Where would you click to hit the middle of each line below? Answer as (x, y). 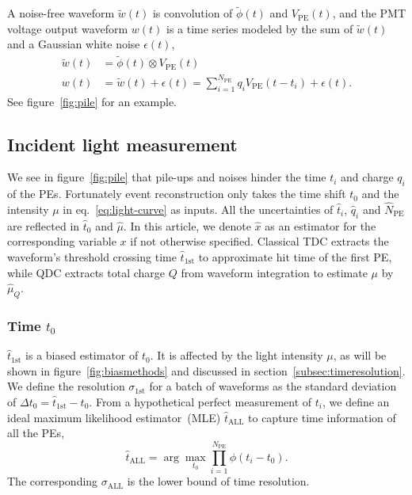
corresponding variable (62, 241)
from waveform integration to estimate (274, 272)
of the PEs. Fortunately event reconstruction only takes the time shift (177, 194)
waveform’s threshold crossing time (92, 256)
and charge (367, 177)
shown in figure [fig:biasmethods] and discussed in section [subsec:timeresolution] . (206, 370)
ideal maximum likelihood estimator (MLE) (114, 417)
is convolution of (193, 13)
